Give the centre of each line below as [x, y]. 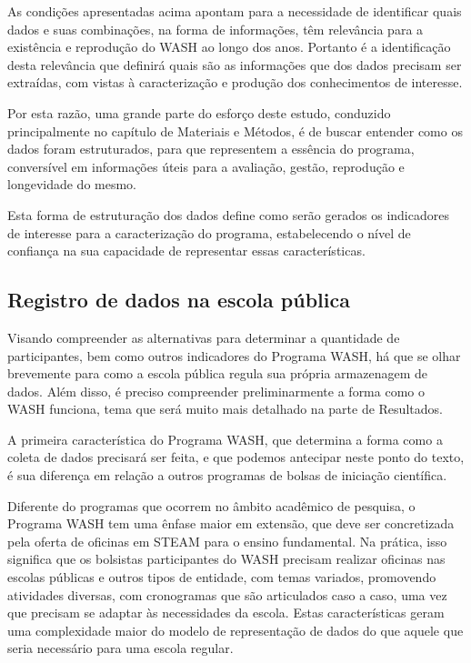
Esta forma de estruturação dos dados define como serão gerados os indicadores [228, 214]
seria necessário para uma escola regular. [120, 648]
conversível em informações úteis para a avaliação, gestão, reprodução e [206, 166]
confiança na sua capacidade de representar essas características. [186, 251]
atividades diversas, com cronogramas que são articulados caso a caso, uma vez [227, 594]
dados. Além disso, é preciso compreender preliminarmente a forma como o [216, 391]
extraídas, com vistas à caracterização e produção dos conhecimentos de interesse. [235, 82]
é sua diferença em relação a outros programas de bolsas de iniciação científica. [227, 475]
